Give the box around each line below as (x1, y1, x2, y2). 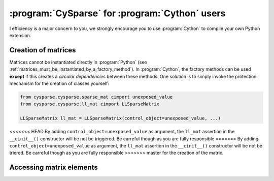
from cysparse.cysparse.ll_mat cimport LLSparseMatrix (20, 101, 159, 107)
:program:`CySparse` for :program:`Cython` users (9, 8, 226, 19)
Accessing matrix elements (9, 163, 98, 172)
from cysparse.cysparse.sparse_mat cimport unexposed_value (20, 94, 173, 100)
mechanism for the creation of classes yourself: (9, 80, 109, 86)
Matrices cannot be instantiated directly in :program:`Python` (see (9, 59, 147, 65)
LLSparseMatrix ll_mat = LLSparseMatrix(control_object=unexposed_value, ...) (20, 115, 221, 122)
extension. (9, 32, 31, 38)
